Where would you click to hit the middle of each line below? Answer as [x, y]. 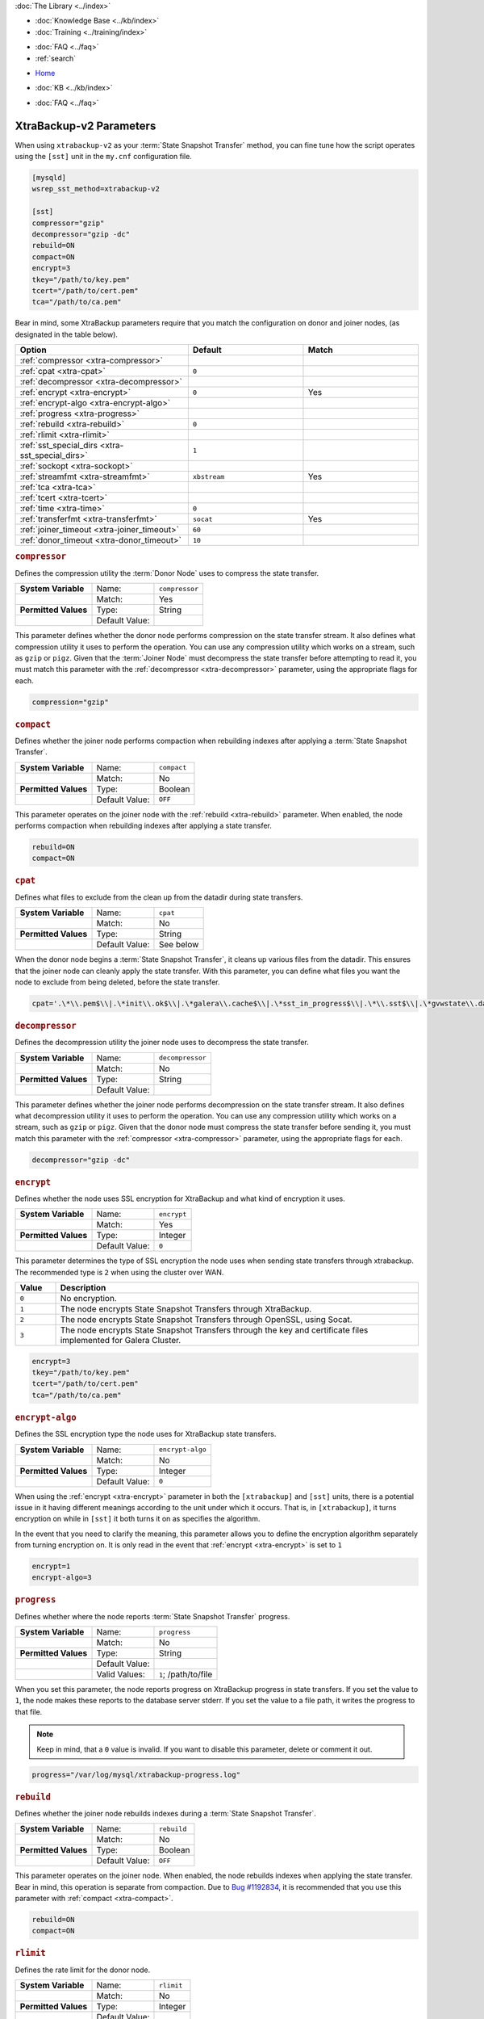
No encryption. [88, 1299]
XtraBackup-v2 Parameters [86, 126]
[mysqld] [49, 178]
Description [83, 1288]
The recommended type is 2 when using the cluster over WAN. [119, 1272]
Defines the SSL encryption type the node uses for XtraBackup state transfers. [146, 1434]
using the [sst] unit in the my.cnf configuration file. [104, 157]
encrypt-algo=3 [62, 1578]
